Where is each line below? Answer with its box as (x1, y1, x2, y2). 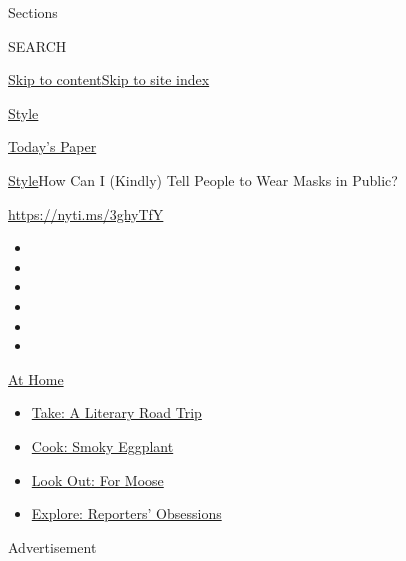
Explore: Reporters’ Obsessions (31, 503, 222, 524)
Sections (8, 2, 58, 22)
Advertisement (8, 536, 97, 557)
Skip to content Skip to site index (8, 69, 210, 90)
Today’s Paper (8, 136, 97, 157)
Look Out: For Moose (31, 469, 164, 490)
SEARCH (8, 35, 67, 56)
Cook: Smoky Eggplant (31, 435, 174, 456)
